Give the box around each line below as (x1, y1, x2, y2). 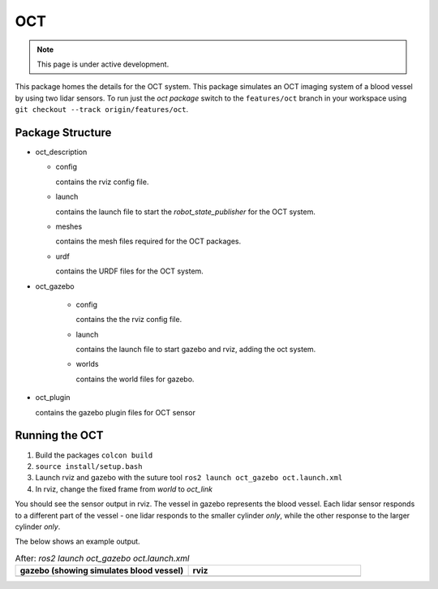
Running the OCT (15, 428, 105, 442)
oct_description (35, 147, 88, 157)
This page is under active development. (36, 59, 170, 69)
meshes (55, 221, 83, 231)
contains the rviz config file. (55, 177, 149, 187)
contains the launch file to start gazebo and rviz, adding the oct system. (75, 345, 316, 355)
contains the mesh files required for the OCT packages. (55, 236, 242, 247)
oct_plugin (35, 393, 71, 402)
